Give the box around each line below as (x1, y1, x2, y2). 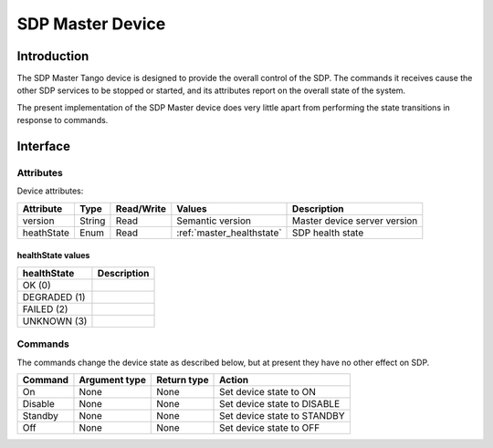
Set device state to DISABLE (219, 397, 341, 410)
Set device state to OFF (219, 421, 320, 433)
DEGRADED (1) (22, 290, 86, 303)
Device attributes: (16, 185, 84, 196)
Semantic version (176, 214, 251, 227)
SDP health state (292, 226, 364, 239)
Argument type (79, 373, 146, 386)
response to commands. (16, 115, 109, 126)
